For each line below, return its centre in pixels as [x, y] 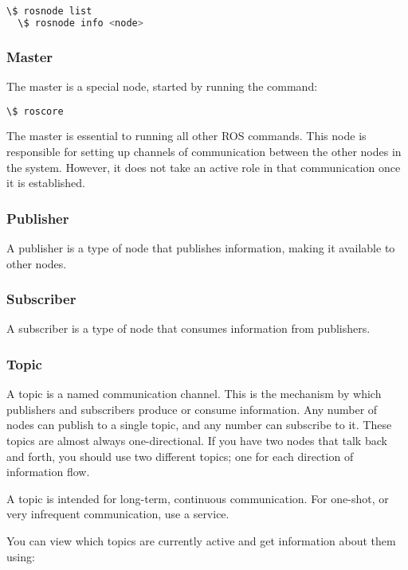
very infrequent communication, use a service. [118, 514]
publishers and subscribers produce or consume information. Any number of [192, 409]
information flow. [48, 472]
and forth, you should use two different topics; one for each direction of [180, 456]
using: [21, 556]
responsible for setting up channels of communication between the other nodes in [204, 152]
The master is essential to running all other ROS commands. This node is [186, 136]
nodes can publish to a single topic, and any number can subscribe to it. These [199, 425]
